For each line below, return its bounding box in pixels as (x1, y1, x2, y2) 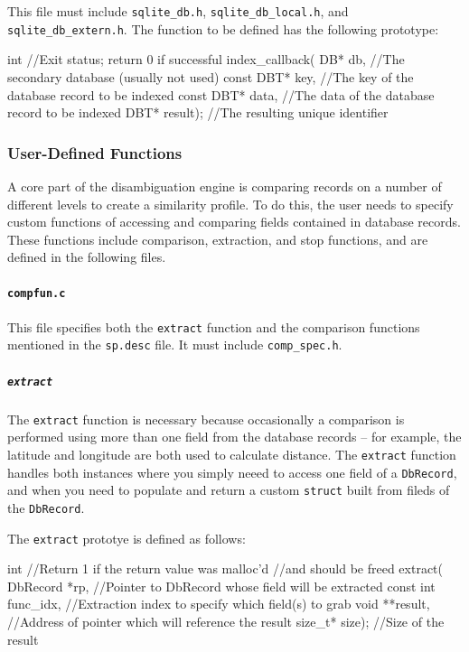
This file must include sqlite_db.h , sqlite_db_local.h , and (7, 2, 349, 20)
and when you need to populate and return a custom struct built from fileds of (7, 480, 450, 499)
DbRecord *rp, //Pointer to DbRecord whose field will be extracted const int (7, 576, 436, 595)
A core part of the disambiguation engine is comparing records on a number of (7, 176, 442, 195)
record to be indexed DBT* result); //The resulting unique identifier (7, 103, 389, 122)
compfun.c (7, 287, 66, 301)
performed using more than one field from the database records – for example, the (7, 427, 462, 446)
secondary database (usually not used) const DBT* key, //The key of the (7, 67, 414, 86)
